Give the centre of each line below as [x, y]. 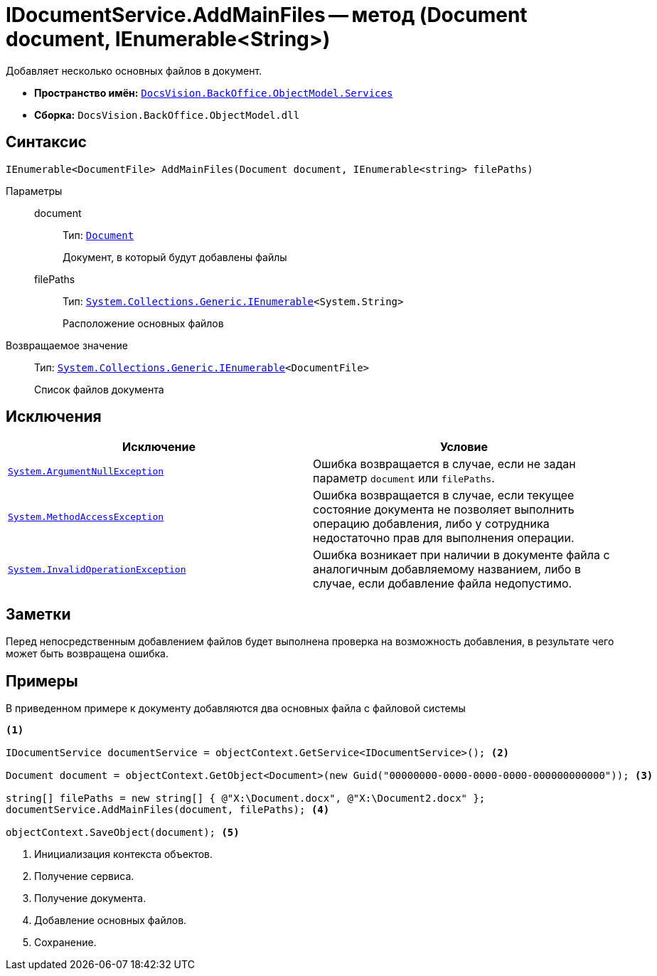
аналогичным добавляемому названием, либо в [447, 569]
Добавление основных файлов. [111, 921]
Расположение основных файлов [143, 323]
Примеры [42, 681]
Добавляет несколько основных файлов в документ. [134, 70]
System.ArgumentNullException [86, 471]
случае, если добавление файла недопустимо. [443, 584]
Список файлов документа [99, 389]
